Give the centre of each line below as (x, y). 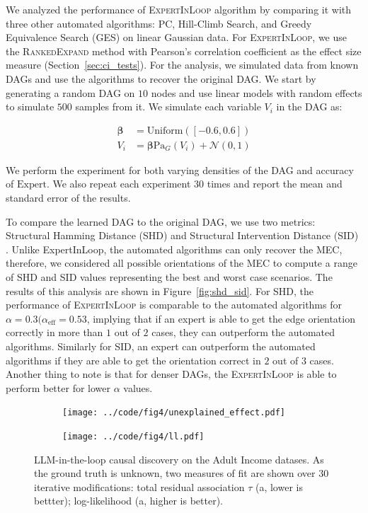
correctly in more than (54, 332)
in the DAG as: (309, 106)
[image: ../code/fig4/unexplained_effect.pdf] (174, 413)
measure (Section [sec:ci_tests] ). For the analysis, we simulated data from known (182, 65)
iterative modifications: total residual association (139, 486)
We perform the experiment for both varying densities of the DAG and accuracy (180, 169)
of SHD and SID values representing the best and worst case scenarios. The (169, 276)
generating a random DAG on (70, 92)
